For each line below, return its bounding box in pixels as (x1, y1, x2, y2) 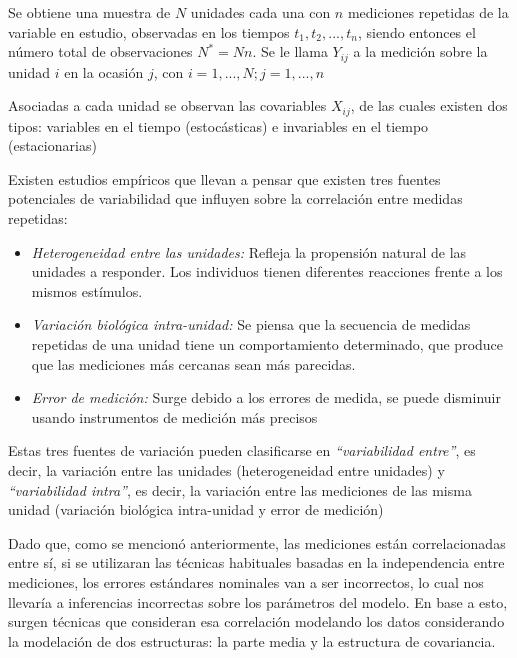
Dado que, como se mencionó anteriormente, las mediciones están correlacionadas (8, 532, 506, 553)
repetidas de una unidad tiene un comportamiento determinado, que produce (31, 334, 504, 355)
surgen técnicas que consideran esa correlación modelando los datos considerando (8, 611, 505, 632)
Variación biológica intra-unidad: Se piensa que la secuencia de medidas (31, 314, 471, 335)
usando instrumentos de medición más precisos (31, 406, 318, 427)
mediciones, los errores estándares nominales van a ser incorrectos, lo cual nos (8, 571, 484, 592)
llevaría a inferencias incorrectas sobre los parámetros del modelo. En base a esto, (8, 591, 508, 612)
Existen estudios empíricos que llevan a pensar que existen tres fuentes (8, 168, 441, 189)
